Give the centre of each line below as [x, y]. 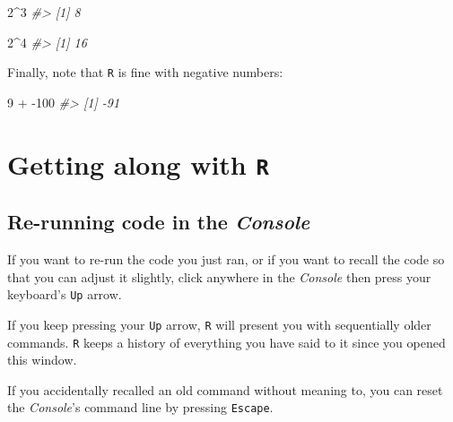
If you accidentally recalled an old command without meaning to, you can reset [225, 389]
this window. [42, 360]
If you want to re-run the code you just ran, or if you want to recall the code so [226, 259]
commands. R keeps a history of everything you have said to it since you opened [226, 342]
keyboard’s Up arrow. [65, 294]
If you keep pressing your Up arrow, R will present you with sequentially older [219, 324]
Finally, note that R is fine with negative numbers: [145, 72]
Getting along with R [138, 164]
